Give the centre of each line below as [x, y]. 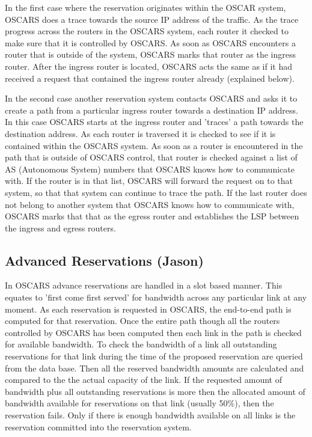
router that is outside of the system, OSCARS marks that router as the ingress [151, 54]
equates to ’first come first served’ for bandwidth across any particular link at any [156, 297]
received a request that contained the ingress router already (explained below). [150, 78]
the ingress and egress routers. [60, 228]
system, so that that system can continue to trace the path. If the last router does [156, 192]
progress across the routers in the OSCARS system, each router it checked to [147, 31]
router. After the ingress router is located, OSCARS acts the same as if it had [149, 66]
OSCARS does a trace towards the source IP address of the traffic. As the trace [152, 19]
